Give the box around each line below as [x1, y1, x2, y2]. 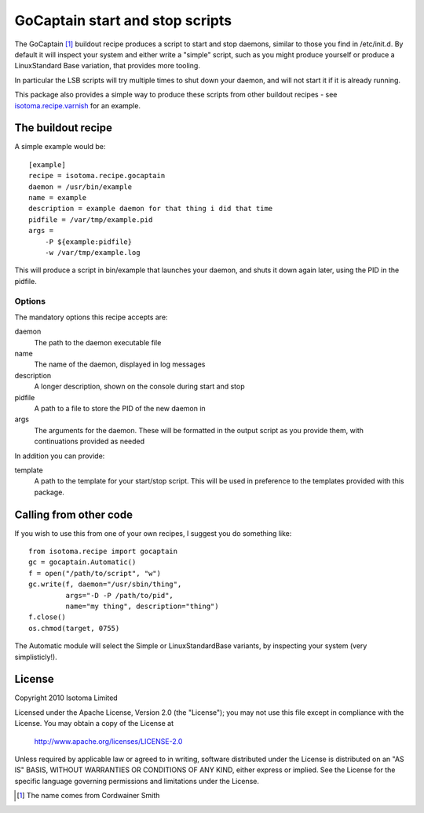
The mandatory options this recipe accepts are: [14, 312, 168, 322]
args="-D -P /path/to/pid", [65, 591, 174, 600]
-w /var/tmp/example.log [44, 248, 141, 257]
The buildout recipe [14, 122, 113, 135]
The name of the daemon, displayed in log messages [34, 359, 206, 369]
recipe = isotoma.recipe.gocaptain [28, 171, 166, 180]
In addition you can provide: [14, 451, 105, 461]
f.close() [28, 613, 66, 622]
